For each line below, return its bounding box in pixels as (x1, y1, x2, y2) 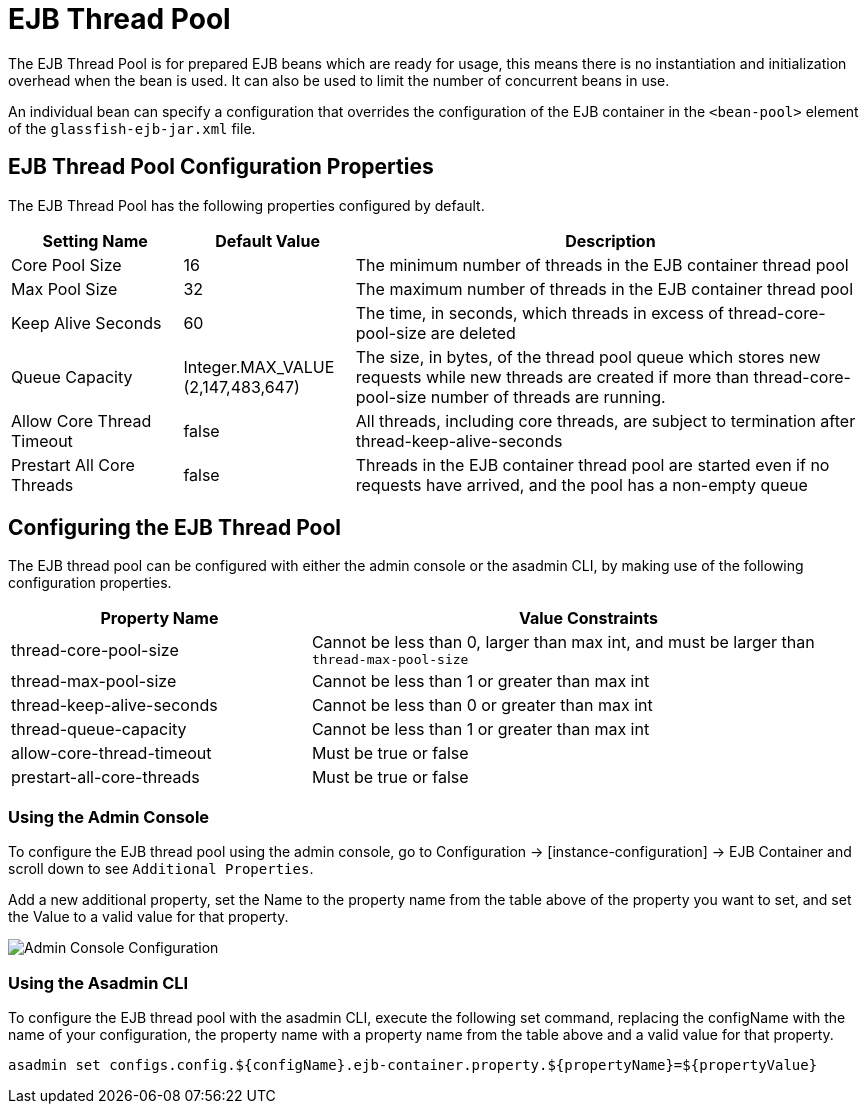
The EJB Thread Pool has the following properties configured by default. (8, 196, 485, 214)
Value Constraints (518, 608, 658, 629)
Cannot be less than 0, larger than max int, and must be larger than (311, 632, 815, 653)
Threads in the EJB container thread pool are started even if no (355, 454, 830, 475)
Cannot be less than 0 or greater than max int (311, 695, 653, 716)
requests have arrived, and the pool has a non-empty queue (355, 474, 808, 495)
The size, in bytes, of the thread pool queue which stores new (355, 346, 821, 367)
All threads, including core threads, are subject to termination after (355, 410, 856, 431)
